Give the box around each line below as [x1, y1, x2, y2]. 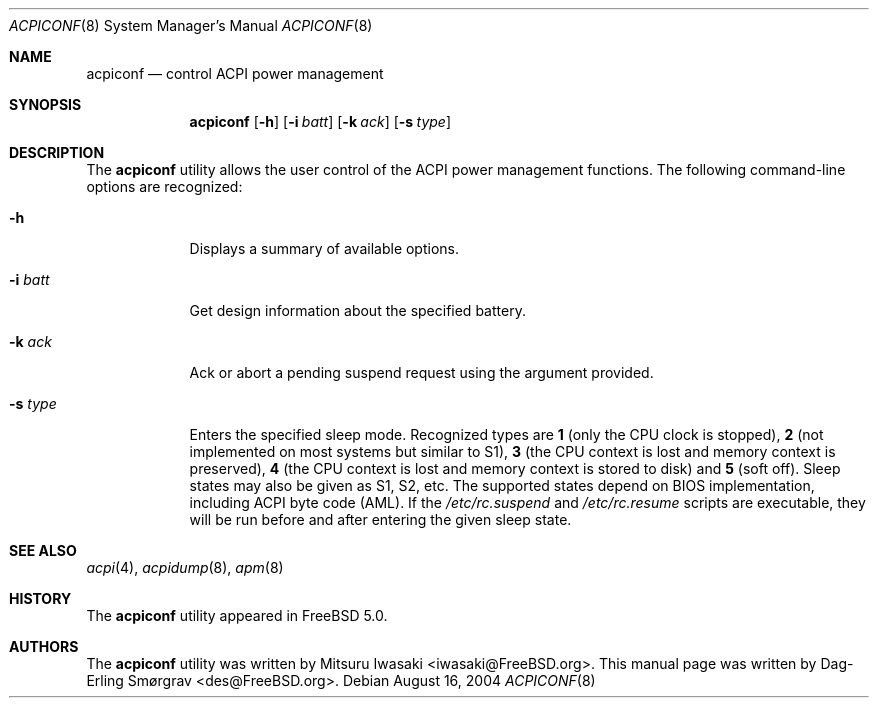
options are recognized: [86, 178, 243, 195]
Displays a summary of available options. [189, 240, 460, 257]
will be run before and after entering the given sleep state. [189, 511, 572, 528]
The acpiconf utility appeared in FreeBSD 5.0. [86, 607, 388, 624]
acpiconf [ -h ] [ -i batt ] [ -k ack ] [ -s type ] [189, 113, 452, 130]
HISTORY [9, 590, 72, 607]
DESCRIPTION [9, 144, 105, 161]
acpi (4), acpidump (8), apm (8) [86, 559, 284, 576]
